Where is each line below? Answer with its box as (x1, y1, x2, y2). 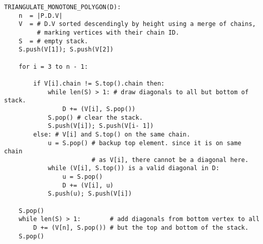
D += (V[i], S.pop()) (62, 105, 136, 113)
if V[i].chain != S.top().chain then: (33, 79, 165, 87)
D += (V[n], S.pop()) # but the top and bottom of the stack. (33, 224, 249, 232)
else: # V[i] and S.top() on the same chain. (33, 130, 191, 138)
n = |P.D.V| (18, 12, 63, 19)
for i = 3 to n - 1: (18, 63, 88, 70)
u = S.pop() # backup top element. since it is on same (47, 139, 242, 147)
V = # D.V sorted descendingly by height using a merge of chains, (18, 20, 256, 28)
